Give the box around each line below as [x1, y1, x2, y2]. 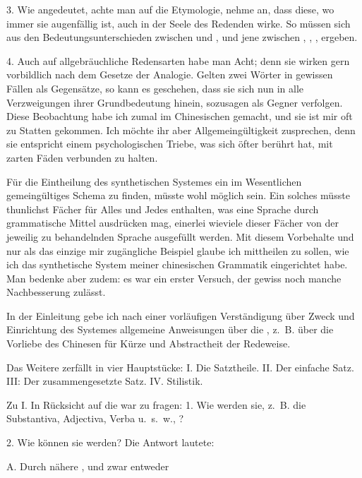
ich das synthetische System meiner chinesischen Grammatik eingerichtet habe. [6, 257, 348, 272]
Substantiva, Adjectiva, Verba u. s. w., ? [6, 411, 184, 426]
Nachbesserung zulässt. [6, 285, 106, 299]
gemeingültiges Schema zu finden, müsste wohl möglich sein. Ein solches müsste [6, 188, 350, 203]
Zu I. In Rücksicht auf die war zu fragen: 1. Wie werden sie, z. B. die [6, 397, 306, 412]
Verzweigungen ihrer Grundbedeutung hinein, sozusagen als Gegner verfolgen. [6, 95, 343, 109]
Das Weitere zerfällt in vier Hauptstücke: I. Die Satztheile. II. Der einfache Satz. [6, 359, 354, 374]
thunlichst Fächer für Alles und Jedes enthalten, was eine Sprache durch [6, 201, 319, 216]
